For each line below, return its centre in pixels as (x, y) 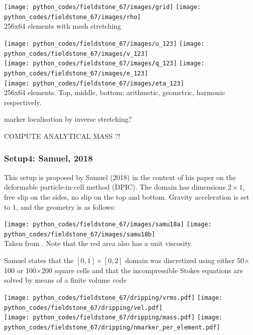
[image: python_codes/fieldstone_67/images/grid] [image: (103, 7)
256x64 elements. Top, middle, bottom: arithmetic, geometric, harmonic (115, 92)
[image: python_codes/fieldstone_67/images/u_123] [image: (104, 44)
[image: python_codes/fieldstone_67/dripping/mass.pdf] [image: (113, 318)
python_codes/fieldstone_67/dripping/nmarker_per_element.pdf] (112, 327)
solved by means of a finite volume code (65, 280)
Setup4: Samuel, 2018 (49, 158)
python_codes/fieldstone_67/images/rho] (73, 17)
